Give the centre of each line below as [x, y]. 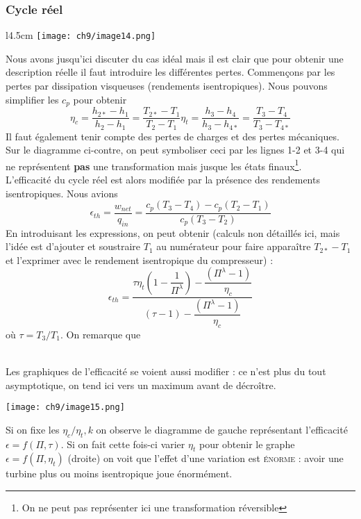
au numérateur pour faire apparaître [234, 246]
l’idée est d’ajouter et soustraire [73, 246]
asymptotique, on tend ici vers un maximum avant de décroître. [141, 385]
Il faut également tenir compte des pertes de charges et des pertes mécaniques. [173, 136]
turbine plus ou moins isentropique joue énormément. [119, 473]
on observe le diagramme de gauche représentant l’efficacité [222, 429]
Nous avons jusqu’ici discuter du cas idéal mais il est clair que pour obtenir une [175, 58]
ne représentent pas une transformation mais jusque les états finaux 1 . [154, 165]
